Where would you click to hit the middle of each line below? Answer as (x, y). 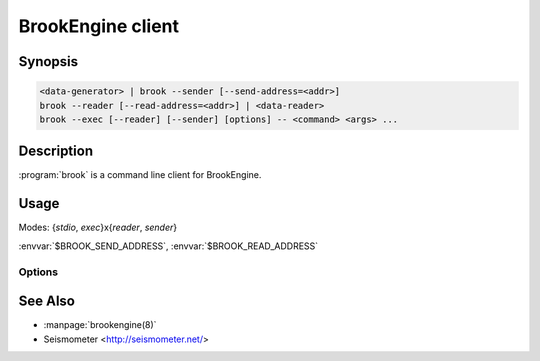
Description (56, 151)
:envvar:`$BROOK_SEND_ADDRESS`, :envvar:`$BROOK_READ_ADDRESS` (168, 246)
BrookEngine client (99, 26)
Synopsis (48, 61)
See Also (46, 301)
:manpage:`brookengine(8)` (100, 325)
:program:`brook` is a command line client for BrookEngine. (140, 175)
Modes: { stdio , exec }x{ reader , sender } (98, 227)
